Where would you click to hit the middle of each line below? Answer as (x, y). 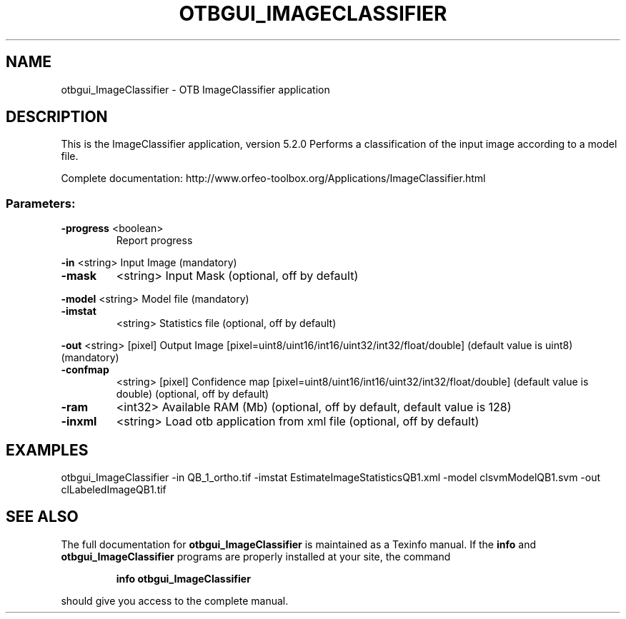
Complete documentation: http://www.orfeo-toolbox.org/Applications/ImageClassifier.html (273, 178)
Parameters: (41, 203)
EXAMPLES (47, 450)
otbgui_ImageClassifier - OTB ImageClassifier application (195, 89)
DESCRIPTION (57, 117)
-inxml (79, 422)
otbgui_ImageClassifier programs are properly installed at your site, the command (256, 556)
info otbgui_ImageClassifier (183, 578)
